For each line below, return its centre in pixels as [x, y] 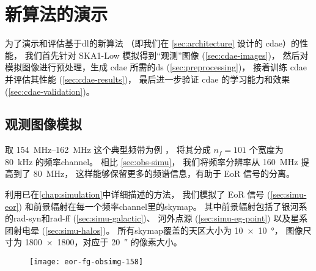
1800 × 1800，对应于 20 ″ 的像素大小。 [103, 242]
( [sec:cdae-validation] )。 [50, 91]
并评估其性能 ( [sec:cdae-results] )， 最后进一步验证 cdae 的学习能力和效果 [148, 79]
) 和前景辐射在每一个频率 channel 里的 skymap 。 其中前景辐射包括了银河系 [163, 206]
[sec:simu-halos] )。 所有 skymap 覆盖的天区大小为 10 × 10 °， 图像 [174, 230]
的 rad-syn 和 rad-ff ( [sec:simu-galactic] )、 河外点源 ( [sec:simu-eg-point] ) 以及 [148, 218]
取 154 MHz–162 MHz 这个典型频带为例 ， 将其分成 [108, 150]
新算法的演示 [57, 14]
